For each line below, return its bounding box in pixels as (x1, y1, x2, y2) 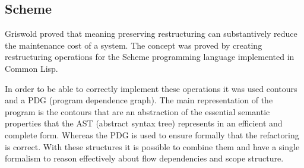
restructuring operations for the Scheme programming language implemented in (5, 50, 294, 63)
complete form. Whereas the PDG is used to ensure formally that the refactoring (5, 128, 299, 141)
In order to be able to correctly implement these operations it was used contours (5, 82, 297, 94)
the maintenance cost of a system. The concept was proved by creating (5, 39, 262, 51)
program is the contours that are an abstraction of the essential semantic (5, 105, 270, 118)
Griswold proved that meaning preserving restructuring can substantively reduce (5, 27, 297, 40)
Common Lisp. (5, 62, 58, 74)
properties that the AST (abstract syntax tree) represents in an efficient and (5, 117, 283, 129)
